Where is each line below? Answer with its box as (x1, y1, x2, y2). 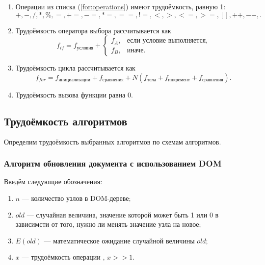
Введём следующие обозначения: (4, 176, 103, 187)
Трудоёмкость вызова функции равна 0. (15, 89, 133, 99)
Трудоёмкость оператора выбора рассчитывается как (15, 25, 171, 35)
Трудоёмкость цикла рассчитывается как (15, 63, 135, 73)
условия (77, 45, 93, 50)
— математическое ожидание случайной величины (44, 235, 195, 245)
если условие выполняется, (127, 37, 208, 45)
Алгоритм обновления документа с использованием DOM (4, 157, 222, 169)
